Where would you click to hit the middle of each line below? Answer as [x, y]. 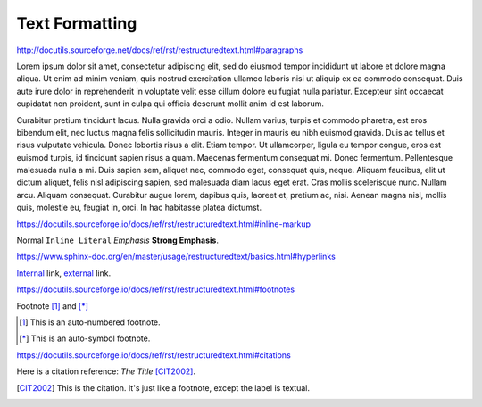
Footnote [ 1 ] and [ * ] [53, 306]
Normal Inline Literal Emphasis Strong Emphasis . [117, 240]
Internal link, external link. [64, 273]
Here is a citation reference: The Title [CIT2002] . [106, 371]
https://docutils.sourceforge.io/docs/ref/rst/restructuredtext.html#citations [154, 355]
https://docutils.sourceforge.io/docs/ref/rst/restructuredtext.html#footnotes [155, 289]
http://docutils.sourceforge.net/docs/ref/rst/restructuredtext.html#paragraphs [160, 50]
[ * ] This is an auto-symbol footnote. [85, 338]
